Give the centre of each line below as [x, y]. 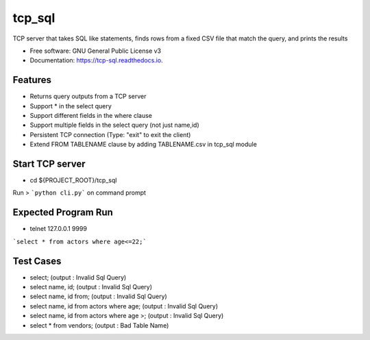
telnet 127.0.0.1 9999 [58, 229]
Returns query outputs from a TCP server [88, 97]
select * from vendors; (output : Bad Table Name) [99, 325]
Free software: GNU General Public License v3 [96, 51]
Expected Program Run [63, 212]
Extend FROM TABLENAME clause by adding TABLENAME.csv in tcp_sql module [143, 145]
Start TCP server [49, 164]
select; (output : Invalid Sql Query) [78, 277]
